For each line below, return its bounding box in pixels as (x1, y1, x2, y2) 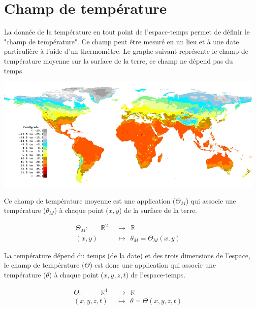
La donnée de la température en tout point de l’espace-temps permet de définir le (4, 27, 250, 37)
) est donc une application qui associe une (90, 260, 216, 270)
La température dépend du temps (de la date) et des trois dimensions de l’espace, (4, 250, 251, 260)
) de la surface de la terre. (119, 205, 197, 215)
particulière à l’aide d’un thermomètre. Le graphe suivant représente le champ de (4, 46, 249, 56)
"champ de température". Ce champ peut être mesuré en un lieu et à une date (4, 36, 239, 46)
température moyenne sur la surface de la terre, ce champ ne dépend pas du (4, 55, 233, 66)
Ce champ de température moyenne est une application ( (4, 195, 176, 206)
